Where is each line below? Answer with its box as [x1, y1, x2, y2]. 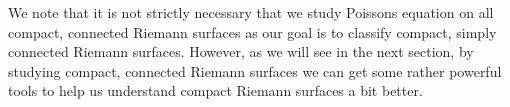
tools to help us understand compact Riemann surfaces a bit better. [8, 80, 423, 101]
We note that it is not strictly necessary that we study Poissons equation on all [8, 2, 494, 22]
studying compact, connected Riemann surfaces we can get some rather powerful [8, 60, 502, 81]
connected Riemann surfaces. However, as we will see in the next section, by [8, 41, 474, 62]
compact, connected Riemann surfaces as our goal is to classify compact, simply [8, 21, 497, 42]
